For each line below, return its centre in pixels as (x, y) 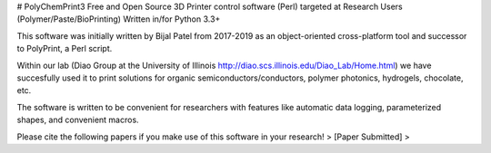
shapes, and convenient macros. (78, 120)
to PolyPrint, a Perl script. (65, 49)
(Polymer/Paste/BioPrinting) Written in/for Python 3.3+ (119, 19)
